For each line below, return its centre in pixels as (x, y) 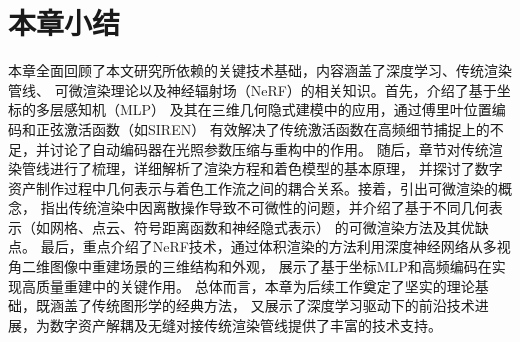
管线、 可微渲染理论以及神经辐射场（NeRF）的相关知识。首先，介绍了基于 (252, 89)
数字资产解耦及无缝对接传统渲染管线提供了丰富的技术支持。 (245, 324)
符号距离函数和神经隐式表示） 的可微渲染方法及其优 (304, 226)
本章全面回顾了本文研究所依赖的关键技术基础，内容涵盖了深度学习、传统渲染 (260, 70)
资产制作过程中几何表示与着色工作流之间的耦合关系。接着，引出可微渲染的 (253, 187)
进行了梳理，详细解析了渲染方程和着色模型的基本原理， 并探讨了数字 (276, 168)
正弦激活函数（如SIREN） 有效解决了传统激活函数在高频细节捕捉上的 (262, 128)
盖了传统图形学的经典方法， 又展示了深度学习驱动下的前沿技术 (269, 305)
